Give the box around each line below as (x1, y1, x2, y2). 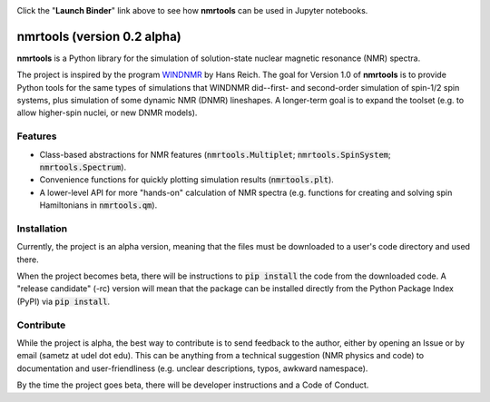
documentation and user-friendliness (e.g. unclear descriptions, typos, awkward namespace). (16, 363, 368, 374)
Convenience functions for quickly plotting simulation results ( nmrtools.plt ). (39, 174, 335, 185)
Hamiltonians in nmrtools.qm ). (39, 200, 158, 211)
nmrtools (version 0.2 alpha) (16, 28, 181, 44)
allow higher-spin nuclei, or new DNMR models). (16, 107, 198, 118)
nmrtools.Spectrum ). (39, 162, 127, 172)
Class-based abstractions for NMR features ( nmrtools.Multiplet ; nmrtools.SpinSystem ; (39, 149, 392, 160)
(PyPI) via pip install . (16, 296, 111, 307)
